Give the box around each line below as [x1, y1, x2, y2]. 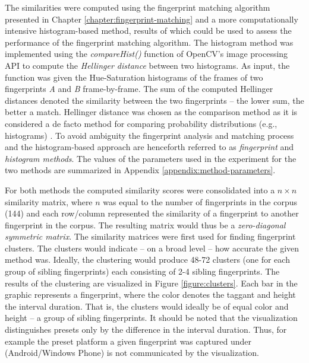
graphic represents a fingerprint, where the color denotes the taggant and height [5, 288, 296, 301]
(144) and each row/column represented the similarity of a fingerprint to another [5, 207, 299, 219]
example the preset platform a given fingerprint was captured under [5, 335, 251, 347]
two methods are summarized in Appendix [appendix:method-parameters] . [5, 164, 276, 176]
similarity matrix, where [5, 195, 93, 208]
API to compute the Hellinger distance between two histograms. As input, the [5, 59, 290, 71]
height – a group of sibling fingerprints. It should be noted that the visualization [5, 311, 298, 324]
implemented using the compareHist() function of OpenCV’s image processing [5, 47, 288, 60]
